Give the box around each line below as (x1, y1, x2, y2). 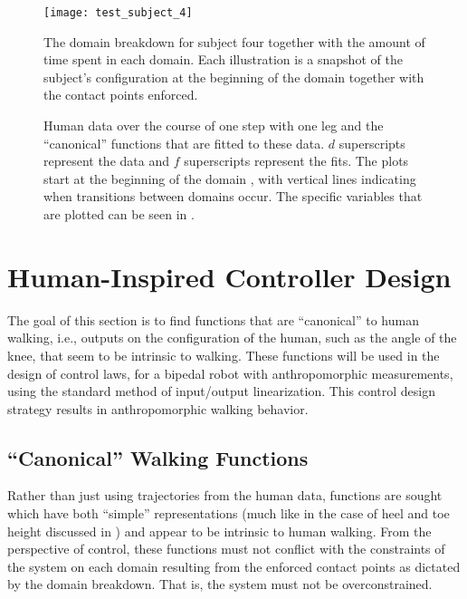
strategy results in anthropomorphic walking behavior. (7, 399, 309, 418)
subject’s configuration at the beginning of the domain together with (43, 67, 424, 86)
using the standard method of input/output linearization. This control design (7, 382, 436, 401)
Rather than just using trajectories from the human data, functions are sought (7, 486, 443, 505)
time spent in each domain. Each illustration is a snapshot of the (43, 50, 403, 69)
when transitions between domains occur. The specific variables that (43, 187, 423, 206)
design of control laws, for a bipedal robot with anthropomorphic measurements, (7, 363, 453, 382)
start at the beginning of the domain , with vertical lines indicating (43, 169, 416, 188)
